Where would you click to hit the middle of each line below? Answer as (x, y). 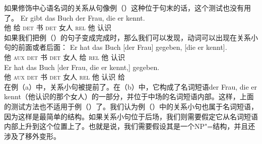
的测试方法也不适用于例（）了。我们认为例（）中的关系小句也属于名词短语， (131, 106)
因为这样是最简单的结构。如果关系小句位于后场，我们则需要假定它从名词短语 (131, 116)
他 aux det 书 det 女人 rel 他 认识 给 (64, 77)
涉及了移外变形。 (32, 136)
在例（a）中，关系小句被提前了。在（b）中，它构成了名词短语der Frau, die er (130, 86)
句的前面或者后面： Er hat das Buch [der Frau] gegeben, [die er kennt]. (116, 47)
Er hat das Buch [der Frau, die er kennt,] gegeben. (82, 67)
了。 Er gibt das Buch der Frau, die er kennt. (75, 17)
